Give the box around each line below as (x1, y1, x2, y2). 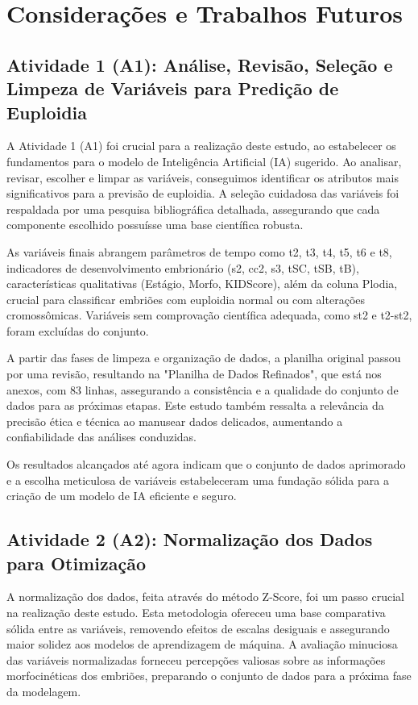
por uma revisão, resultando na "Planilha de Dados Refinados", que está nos (6, 365, 382, 382)
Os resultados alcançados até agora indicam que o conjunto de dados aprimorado (6, 456, 406, 473)
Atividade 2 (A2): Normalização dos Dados (6, 527, 373, 552)
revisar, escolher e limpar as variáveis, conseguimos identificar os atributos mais (6, 169, 399, 186)
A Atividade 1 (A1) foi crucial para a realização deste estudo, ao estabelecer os (6, 137, 396, 154)
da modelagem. (6, 682, 81, 699)
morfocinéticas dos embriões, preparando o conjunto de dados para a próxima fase (6, 667, 412, 684)
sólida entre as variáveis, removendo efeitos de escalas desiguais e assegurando (6, 619, 390, 636)
